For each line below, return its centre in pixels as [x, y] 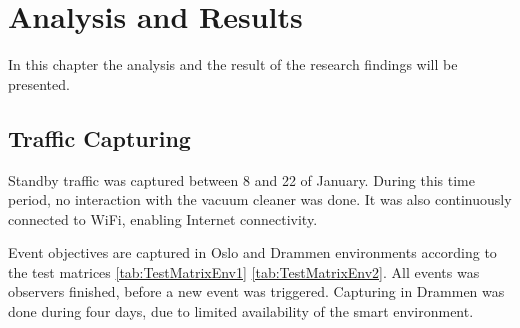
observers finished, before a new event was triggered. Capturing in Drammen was [256, 291]
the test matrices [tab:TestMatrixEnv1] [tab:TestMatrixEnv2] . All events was [244, 271]
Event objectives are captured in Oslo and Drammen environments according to [252, 252]
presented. [39, 83]
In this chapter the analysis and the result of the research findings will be [233, 64]
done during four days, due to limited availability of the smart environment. [241, 311]
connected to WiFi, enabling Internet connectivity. [163, 218]
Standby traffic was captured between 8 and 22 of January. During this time [241, 179]
